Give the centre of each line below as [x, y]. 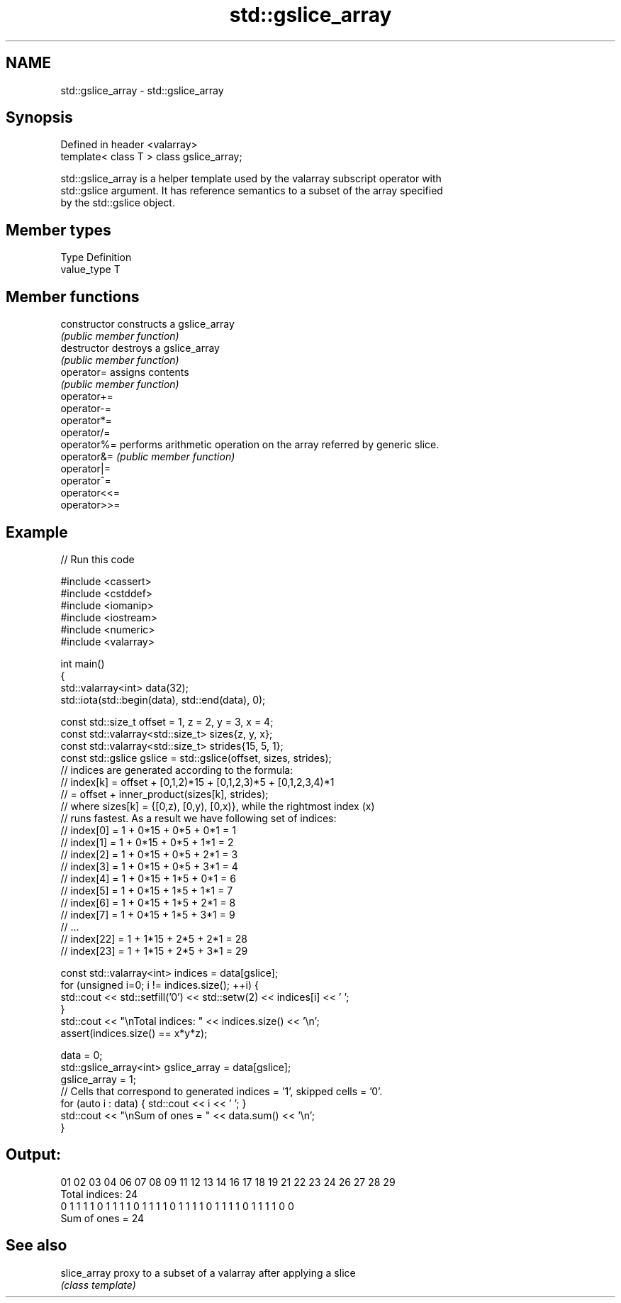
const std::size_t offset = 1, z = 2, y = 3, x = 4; [167, 721]
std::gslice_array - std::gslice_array [142, 90]
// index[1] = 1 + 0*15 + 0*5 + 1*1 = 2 [147, 842]
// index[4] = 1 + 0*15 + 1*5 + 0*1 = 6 [148, 878]
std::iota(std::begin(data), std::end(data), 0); [163, 699]
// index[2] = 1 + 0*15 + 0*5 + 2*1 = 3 [149, 854]
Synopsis [39, 118]
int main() [83, 663]
